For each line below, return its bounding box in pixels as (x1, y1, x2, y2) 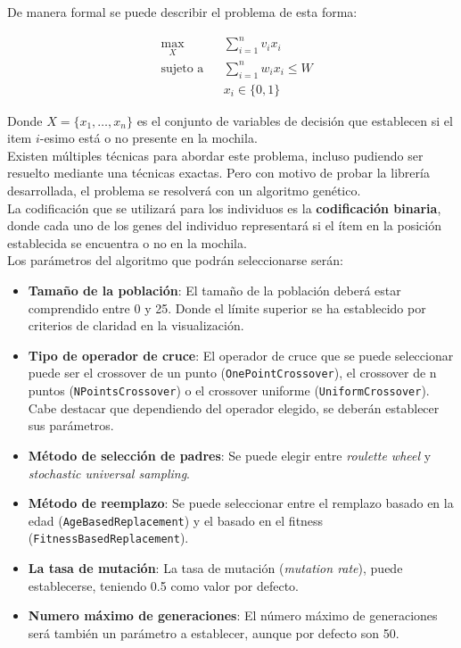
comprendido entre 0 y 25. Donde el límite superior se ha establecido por (28, 298, 426, 317)
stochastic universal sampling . (28, 463, 191, 482)
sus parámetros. (28, 416, 114, 435)
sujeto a (161, 62, 204, 75)
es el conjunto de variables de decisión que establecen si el (136, 111, 453, 129)
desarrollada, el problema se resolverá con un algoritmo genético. (7, 181, 361, 200)
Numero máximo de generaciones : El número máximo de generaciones (28, 606, 438, 625)
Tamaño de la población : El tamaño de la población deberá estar (28, 281, 401, 300)
